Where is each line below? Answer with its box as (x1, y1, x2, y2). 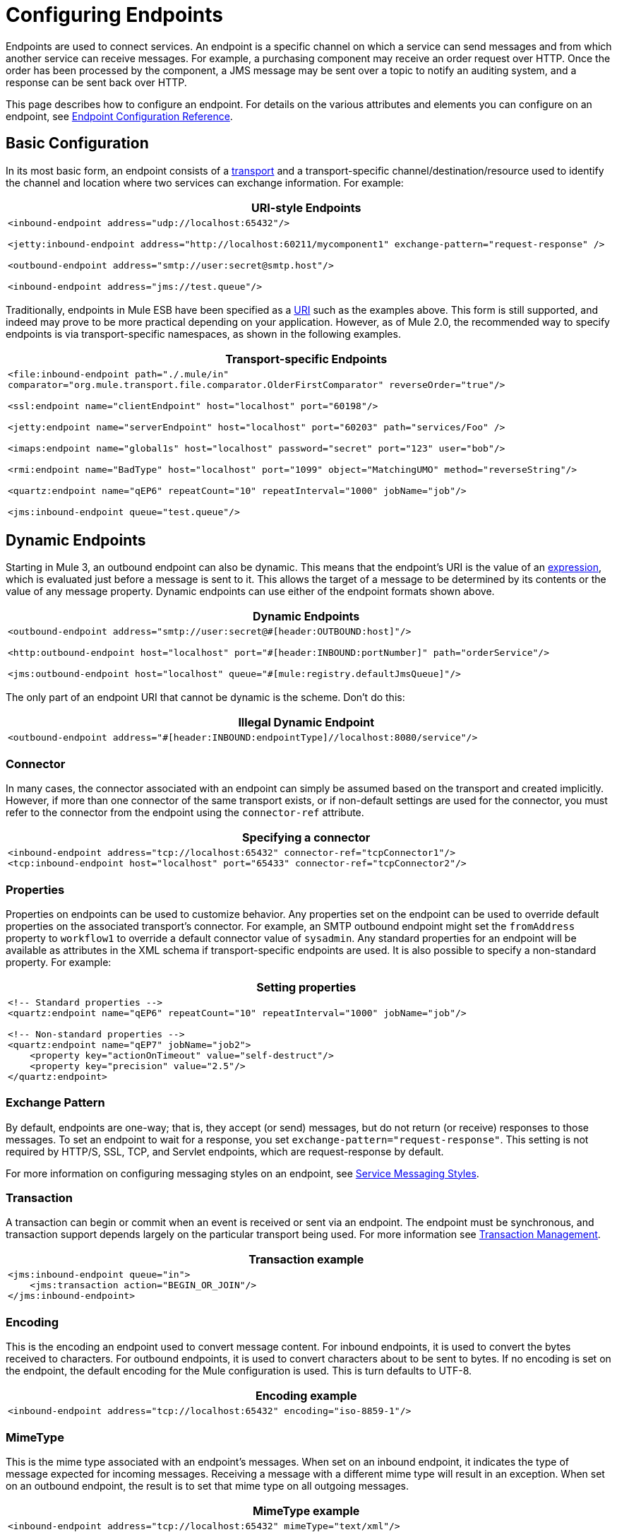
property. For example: (6, 955, 112, 968)
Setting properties (256, 979, 357, 994)
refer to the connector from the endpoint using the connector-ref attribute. (6, 806, 364, 819)
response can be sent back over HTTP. (6, 76, 187, 88)
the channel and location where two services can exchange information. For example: (6, 176, 404, 189)
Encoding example (255, 1389, 357, 1403)
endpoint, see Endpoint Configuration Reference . (6, 110, 233, 122)
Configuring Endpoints (6, 3, 223, 27)
